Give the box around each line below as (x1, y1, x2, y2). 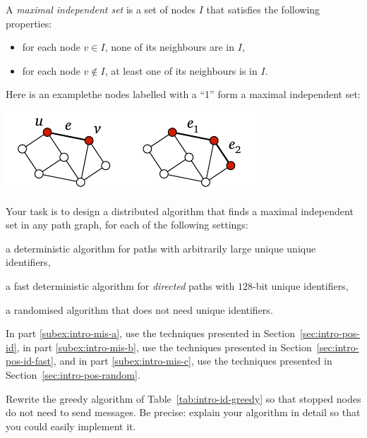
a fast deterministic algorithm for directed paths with (6, 278, 235, 293)
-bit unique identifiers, (253, 278, 349, 293)
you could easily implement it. (6, 418, 136, 433)
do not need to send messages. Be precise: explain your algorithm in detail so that (6, 405, 361, 420)
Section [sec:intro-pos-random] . (6, 367, 140, 382)
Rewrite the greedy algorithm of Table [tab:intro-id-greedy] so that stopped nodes (6, 391, 361, 406)
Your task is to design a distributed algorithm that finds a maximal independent (6, 203, 354, 218)
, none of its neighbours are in (104, 39, 235, 54)
